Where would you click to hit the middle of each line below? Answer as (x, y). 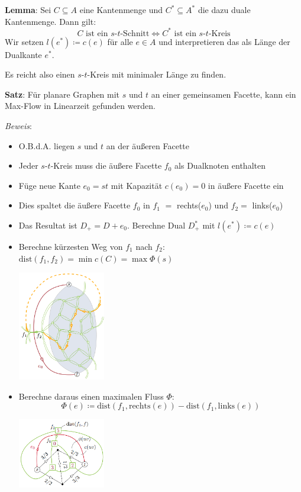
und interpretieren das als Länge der (224, 41)
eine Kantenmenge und (121, 9)
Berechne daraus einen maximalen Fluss (91, 396)
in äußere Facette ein (246, 185)
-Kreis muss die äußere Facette (106, 165)
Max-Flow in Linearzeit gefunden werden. (80, 106)
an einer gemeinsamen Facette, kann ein (224, 94)
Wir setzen (24, 41)
